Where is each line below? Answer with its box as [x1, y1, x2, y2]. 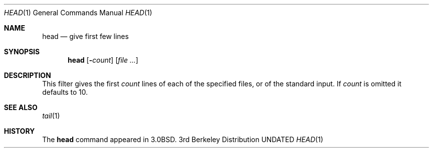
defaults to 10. [42, 88, 88, 96]
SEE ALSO [4, 103, 38, 112]
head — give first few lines [42, 32, 129, 40]
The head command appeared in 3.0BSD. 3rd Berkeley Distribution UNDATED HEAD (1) [42, 135, 323, 144]
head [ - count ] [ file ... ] [68, 56, 138, 64]
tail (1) [42, 112, 60, 120]
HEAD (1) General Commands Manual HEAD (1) [4, 8, 152, 17]
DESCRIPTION [4, 71, 51, 79]
